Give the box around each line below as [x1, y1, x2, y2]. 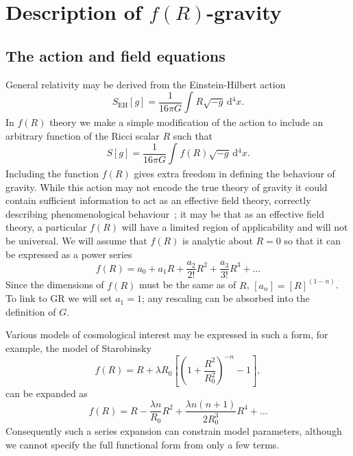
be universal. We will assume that [5, 233, 147, 247]
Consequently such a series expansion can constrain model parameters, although [5, 424, 342, 438]
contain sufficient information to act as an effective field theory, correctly [5, 193, 311, 207]
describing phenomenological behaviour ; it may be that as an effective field [5, 206, 324, 220]
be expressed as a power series [5, 246, 132, 261]
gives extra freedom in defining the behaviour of [134, 166, 335, 180]
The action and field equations [5, 45, 226, 66]
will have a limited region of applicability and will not [121, 220, 348, 234]
